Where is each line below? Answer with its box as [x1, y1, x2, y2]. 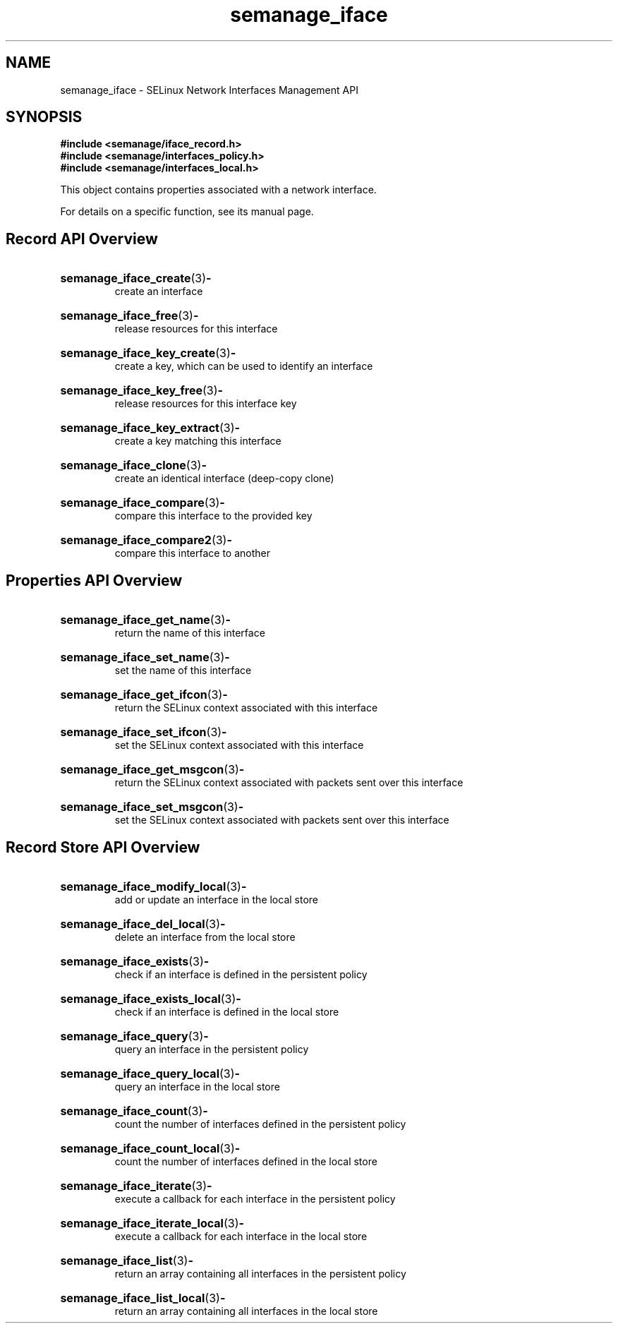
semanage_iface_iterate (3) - [60, 1178, 212, 1193]
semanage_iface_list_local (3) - [60, 1290, 226, 1305]
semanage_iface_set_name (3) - [60, 650, 230, 665]
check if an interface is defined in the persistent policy [114, 968, 368, 980]
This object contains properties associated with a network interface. [60, 184, 377, 196]
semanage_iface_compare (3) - [60, 495, 225, 510]
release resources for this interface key [114, 397, 297, 410]
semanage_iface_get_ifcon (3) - [60, 687, 228, 702]
